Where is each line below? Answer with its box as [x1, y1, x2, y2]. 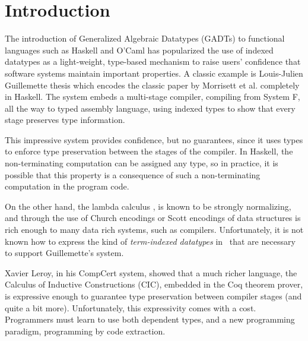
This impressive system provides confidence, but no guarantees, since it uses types [5, 133, 303, 146]
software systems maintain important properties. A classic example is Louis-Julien [5, 67, 303, 79]
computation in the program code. [5, 180, 129, 192]
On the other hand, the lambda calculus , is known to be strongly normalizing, [5, 200, 291, 212]
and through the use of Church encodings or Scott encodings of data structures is [5, 211, 301, 224]
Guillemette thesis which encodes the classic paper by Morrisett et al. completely [5, 78, 300, 91]
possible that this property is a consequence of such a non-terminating [5, 168, 261, 181]
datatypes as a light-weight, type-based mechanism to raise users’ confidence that [5, 55, 301, 68]
